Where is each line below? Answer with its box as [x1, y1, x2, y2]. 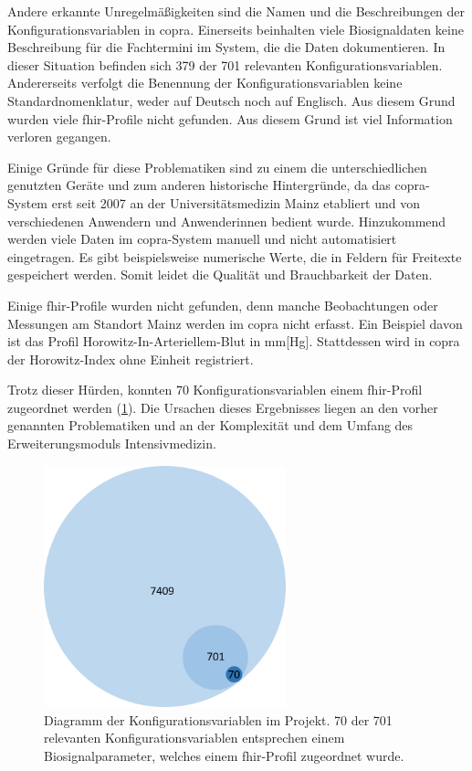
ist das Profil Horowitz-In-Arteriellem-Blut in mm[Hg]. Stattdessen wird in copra [7, 332, 460, 351]
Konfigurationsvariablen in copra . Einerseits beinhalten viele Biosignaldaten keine [7, 19, 464, 38]
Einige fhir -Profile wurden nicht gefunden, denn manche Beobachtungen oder [7, 295, 438, 314]
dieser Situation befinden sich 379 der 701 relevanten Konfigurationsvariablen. [7, 55, 443, 74]
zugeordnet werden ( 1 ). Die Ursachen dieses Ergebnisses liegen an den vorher [7, 397, 438, 417]
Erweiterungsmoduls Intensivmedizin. [7, 434, 216, 453]
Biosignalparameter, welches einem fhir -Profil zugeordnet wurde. [44, 746, 404, 765]
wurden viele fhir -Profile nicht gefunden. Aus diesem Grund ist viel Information [7, 109, 453, 128]
